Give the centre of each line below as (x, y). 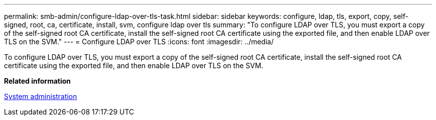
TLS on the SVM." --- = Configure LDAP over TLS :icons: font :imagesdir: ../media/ (139, 42)
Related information (38, 81)
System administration (41, 96)
